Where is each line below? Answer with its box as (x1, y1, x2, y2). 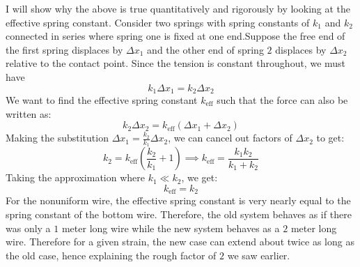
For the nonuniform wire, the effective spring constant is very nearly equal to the (6, 193, 351, 208)
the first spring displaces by (6, 42, 123, 56)
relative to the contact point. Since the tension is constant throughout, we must (6, 56, 346, 70)
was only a (6, 220, 51, 235)
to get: (316, 130, 345, 145)
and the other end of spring (147, 42, 264, 56)
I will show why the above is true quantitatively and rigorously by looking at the (6, 1, 351, 15)
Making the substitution (6, 130, 109, 145)
